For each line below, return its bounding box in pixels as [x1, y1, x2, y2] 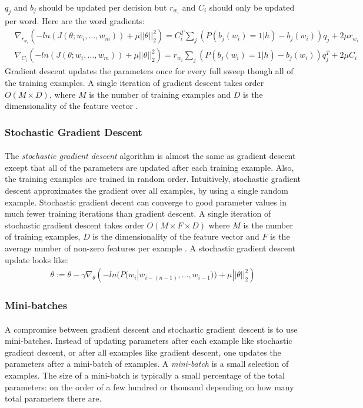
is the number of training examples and [89, 88, 231, 100]
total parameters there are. [5, 392, 102, 404]
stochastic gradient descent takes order [5, 218, 144, 231]
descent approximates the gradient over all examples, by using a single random [5, 184, 288, 197]
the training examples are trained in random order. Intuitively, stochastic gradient [5, 173, 301, 185]
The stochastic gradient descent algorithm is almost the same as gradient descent [5, 150, 296, 162]
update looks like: [5, 253, 68, 266]
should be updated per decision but [39, 1, 167, 13]
